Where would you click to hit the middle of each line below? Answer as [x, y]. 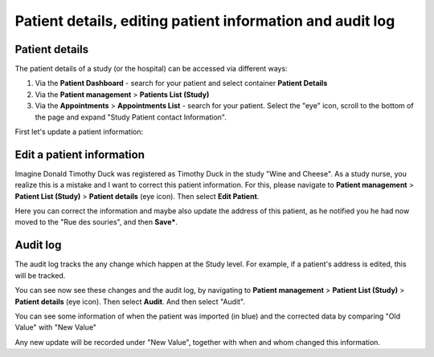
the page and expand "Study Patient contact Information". [131, 117]
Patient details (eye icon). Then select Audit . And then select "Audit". [130, 302]
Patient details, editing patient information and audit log [205, 21]
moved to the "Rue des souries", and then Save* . [96, 222]
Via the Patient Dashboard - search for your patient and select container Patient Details [181, 83]
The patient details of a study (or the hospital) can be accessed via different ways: [151, 69]
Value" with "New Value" [55, 327]
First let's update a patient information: [79, 132]
